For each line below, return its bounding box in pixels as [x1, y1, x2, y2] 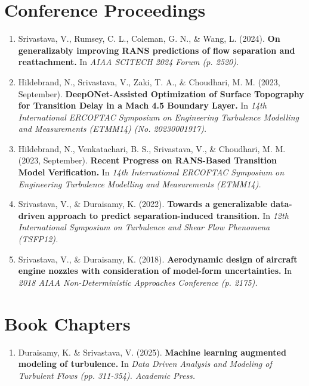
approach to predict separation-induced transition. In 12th [48, 209, 289, 221]
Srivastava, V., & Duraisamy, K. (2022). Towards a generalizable [18, 197, 267, 210]
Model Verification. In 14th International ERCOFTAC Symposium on [18, 166, 285, 178]
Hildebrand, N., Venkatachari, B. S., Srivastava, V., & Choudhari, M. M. [18, 142, 286, 155]
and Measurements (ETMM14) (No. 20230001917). [18, 122, 207, 135]
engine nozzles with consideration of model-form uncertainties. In [18, 264, 292, 277]
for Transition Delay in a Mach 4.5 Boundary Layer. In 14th [18, 99, 267, 112]
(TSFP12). [18, 233, 58, 245]
